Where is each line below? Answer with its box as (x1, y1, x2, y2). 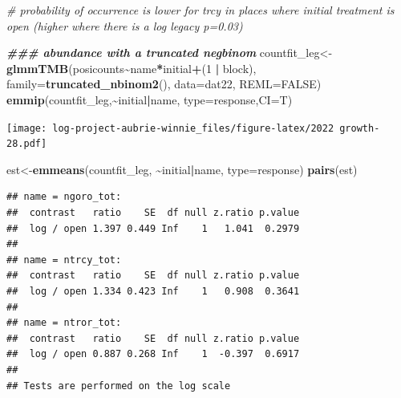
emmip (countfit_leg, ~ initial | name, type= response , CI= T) (6, 91, 293, 108)
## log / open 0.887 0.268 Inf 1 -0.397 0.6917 (6, 348, 300, 360)
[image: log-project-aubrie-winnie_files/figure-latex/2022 (6, 122, 334, 134)
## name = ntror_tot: (6, 317, 122, 329)
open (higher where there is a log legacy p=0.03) (6, 17, 243, 34)
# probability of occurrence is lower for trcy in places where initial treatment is (6, 2, 395, 18)
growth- (339, 122, 380, 134)
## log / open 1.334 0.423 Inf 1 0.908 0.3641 (6, 286, 300, 298)
